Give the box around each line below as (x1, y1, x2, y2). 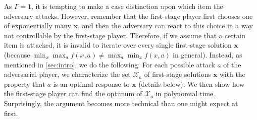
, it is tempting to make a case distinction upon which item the (31, 1, 223, 11)
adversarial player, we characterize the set (4, 69, 131, 79)
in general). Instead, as (173, 49, 242, 60)
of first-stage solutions (144, 69, 211, 79)
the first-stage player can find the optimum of (4, 88, 143, 99)
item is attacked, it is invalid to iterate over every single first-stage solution (4, 40, 232, 50)
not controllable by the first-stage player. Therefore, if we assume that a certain (4, 30, 246, 40)
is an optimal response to (53, 78, 130, 89)
